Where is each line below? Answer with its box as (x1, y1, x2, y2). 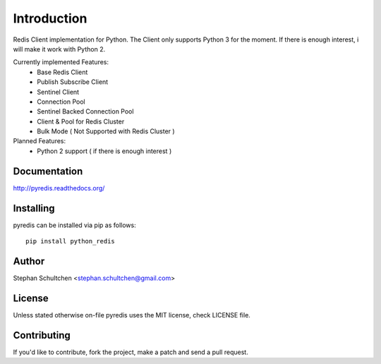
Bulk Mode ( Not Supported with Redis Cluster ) (37, 127, 176, 135)
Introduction (13, 11, 87, 26)
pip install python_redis (25, 237, 116, 245)
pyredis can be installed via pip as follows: (13, 221, 137, 229)
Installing (13, 202, 56, 214)
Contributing (13, 329, 71, 341)
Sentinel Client (37, 87, 80, 96)
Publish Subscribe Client (37, 78, 109, 86)
